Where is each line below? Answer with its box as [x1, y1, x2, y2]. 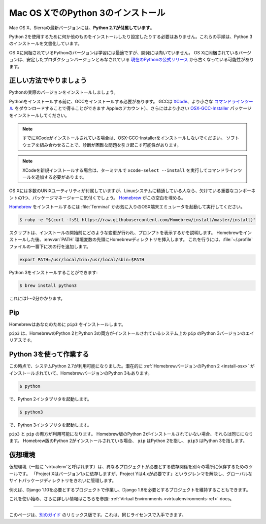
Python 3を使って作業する [9, 350, 89, 359]
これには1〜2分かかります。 [9, 295, 65, 301]
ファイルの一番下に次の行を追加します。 [9, 243, 91, 249]
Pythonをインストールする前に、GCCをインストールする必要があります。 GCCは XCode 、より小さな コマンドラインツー [9, 98, 253, 104]
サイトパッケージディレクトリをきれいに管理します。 [9, 478, 117, 484]
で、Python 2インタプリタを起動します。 [9, 396, 92, 402]
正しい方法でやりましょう [9, 77, 87, 85]
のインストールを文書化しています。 [9, 40, 82, 46]
